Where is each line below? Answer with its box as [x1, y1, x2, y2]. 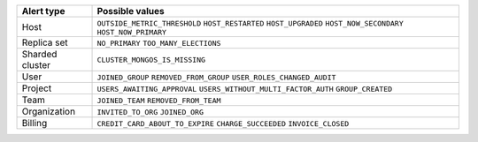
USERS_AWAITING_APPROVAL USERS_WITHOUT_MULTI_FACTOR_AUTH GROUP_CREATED [96, 85, 393, 93]
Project [21, 82, 52, 94]
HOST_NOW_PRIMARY [96, 27, 167, 37]
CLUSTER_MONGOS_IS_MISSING [96, 55, 206, 64]
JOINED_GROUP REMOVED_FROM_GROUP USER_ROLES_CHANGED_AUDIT [96, 73, 336, 82]
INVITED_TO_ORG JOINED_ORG [96, 108, 204, 116]
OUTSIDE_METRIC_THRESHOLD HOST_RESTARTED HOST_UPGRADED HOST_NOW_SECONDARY [96, 19, 404, 28]
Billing [21, 117, 48, 129]
